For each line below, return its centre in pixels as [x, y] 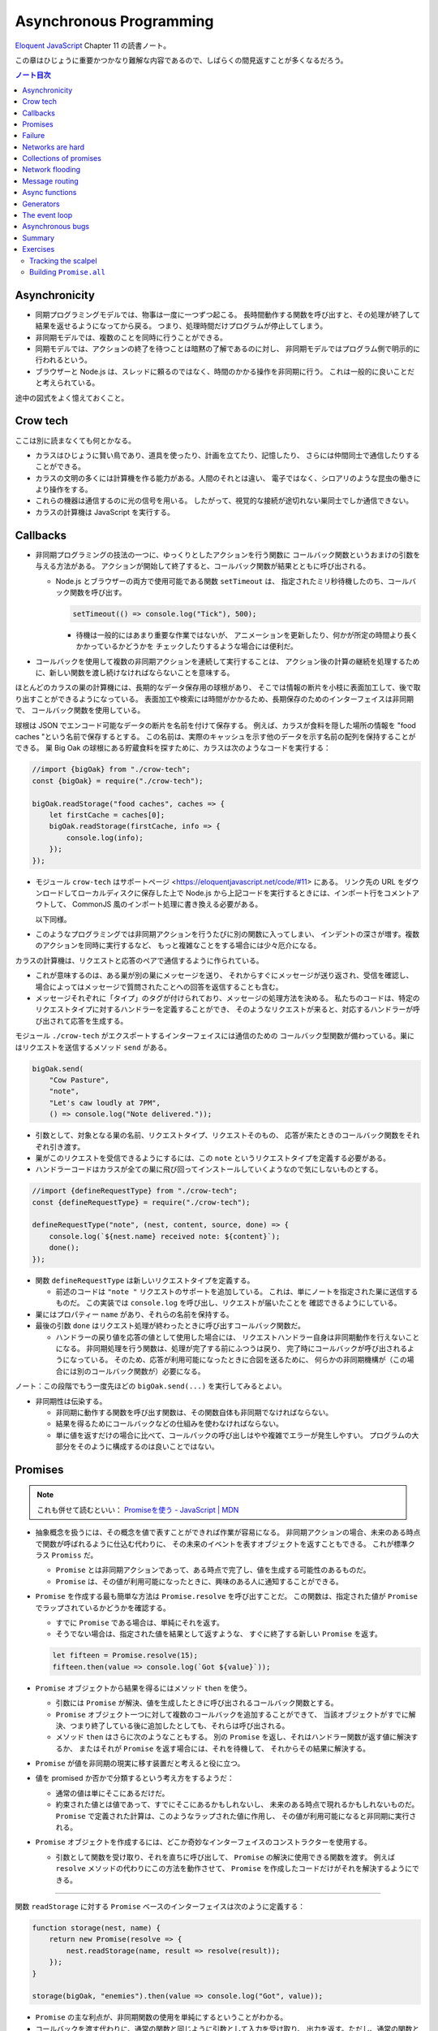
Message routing [50, 181]
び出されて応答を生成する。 [82, 1020]
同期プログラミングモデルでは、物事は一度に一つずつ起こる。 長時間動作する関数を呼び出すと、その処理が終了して [228, 314]
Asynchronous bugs [56, 227]
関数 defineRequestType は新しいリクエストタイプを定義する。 [145, 1280]
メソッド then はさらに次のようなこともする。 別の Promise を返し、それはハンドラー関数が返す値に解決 [233, 1737]
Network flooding [52, 170]
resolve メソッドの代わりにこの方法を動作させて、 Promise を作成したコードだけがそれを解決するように [234, 1869]
